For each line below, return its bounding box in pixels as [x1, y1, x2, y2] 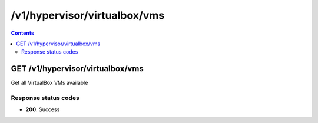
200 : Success [25, 106, 60, 113]
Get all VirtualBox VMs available [11, 79, 88, 87]
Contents [11, 29, 35, 36]
